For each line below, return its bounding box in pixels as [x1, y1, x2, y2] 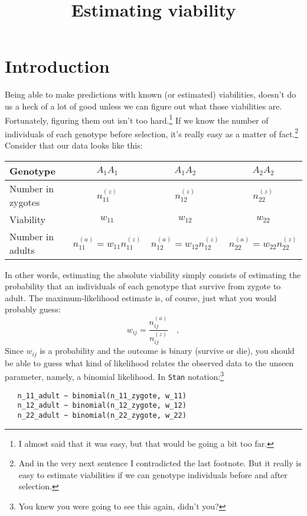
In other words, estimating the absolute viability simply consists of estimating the [5, 268, 301, 280]
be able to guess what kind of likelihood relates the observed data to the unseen [5, 356, 294, 369]
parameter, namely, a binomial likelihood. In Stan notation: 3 [5, 369, 224, 383]
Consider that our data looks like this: [5, 139, 143, 151]
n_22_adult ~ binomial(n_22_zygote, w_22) [17, 411, 187, 420]
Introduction [5, 54, 110, 78]
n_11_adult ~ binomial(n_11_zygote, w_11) [17, 391, 187, 400]
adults [9, 243, 35, 257]
